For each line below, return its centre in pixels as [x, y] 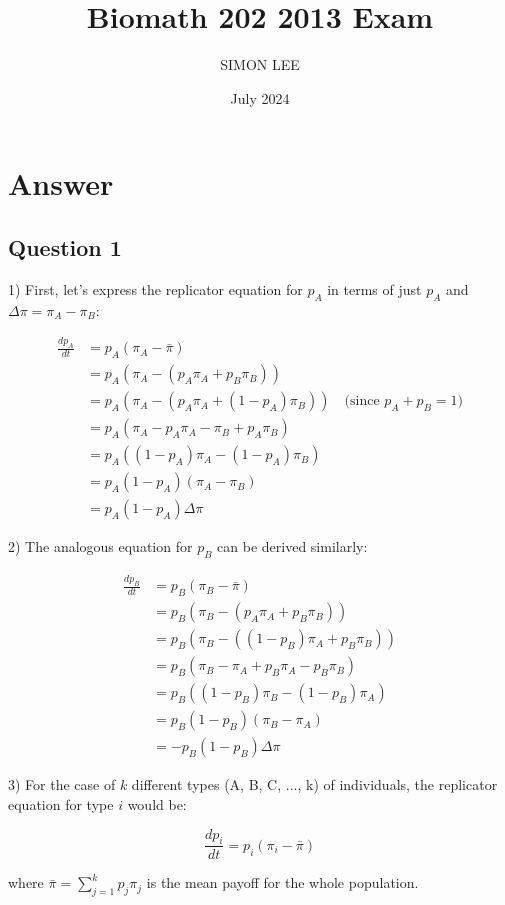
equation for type [61, 804]
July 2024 [260, 97]
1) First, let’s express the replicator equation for [155, 288]
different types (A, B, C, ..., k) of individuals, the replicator [314, 784]
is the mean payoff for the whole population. [282, 882]
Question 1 [65, 246]
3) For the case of [62, 784]
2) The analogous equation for [100, 546]
